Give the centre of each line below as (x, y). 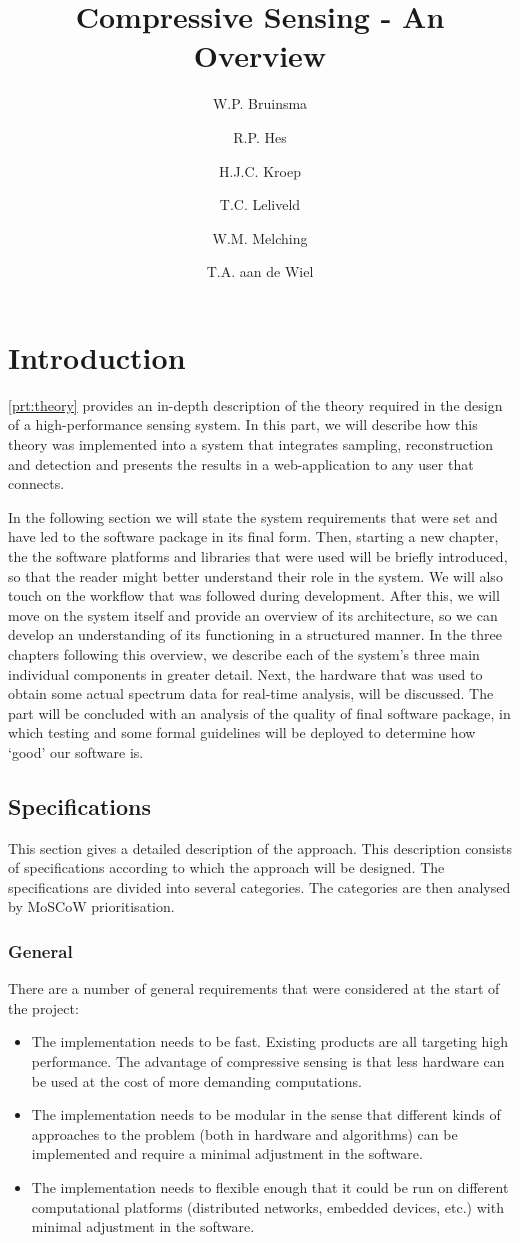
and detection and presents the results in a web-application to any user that (241, 463)
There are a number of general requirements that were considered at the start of (254, 988)
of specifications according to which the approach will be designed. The (226, 867)
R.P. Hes (260, 136)
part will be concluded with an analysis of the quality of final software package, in (259, 712)
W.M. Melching (260, 237)
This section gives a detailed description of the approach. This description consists (260, 847)
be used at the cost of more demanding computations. (196, 1080)
